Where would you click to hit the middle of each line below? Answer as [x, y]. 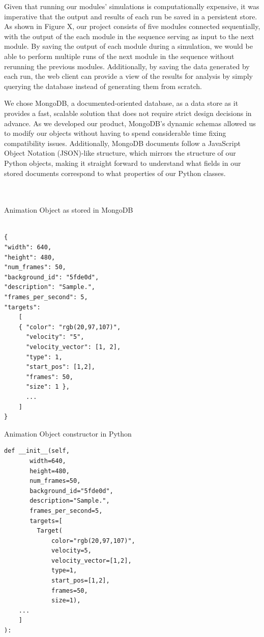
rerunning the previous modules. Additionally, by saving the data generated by [127, 66]
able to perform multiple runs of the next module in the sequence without [119, 56]
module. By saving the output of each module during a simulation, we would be [128, 46]
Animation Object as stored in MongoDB [69, 210]
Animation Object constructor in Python [68, 433]
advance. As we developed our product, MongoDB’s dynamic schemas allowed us [130, 123]
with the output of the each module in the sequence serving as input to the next [129, 36]
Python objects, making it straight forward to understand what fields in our [123, 163]
